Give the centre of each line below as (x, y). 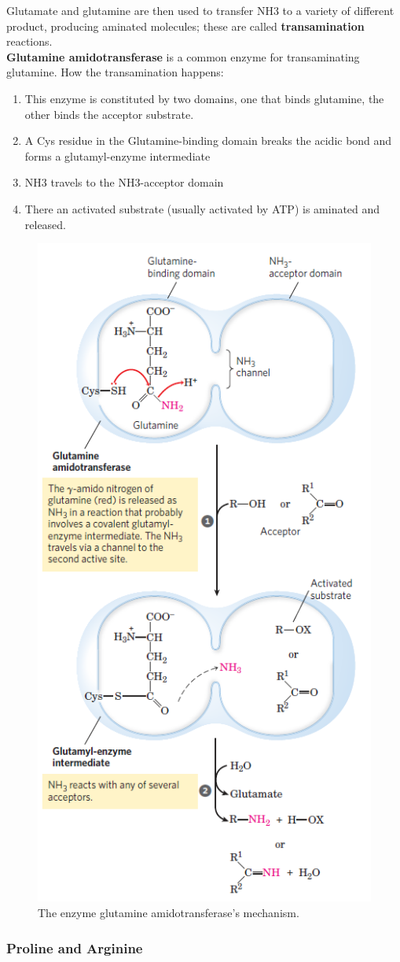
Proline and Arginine (75, 947)
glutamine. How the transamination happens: (115, 72)
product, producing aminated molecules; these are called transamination (185, 26)
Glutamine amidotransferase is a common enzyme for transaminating (183, 56)
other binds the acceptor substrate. (109, 114)
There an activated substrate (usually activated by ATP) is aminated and (202, 208)
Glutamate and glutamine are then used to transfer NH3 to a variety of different (200, 10)
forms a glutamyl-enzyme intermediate (117, 155)
